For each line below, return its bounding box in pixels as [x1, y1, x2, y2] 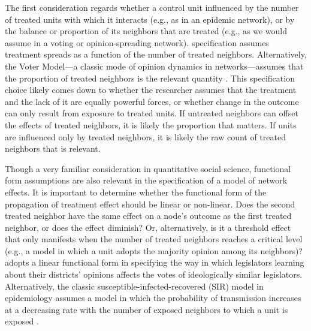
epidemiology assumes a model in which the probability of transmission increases [5, 291, 301, 304]
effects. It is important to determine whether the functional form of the [5, 185, 267, 198]
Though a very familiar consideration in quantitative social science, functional [5, 162, 291, 174]
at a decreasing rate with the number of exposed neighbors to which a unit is [5, 303, 288, 315]
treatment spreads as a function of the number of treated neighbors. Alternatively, [5, 48, 307, 61]
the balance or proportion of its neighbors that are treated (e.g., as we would [5, 25, 288, 37]
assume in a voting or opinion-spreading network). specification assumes [5, 36, 269, 49]
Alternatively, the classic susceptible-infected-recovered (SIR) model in [5, 279, 264, 292]
